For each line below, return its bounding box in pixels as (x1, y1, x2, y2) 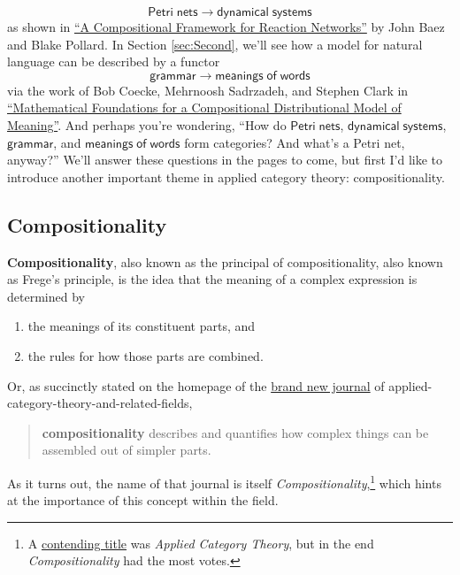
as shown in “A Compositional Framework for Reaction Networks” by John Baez (7, 18, 445, 35)
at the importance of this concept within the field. (7, 491, 279, 510)
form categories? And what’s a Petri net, (184, 133, 405, 151)
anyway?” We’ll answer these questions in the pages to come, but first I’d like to (7, 150, 443, 169)
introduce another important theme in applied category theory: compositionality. (7, 167, 445, 186)
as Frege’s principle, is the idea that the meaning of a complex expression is (7, 270, 418, 288)
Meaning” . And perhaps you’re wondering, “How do (7, 115, 287, 134)
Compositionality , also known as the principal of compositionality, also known (7, 252, 443, 271)
